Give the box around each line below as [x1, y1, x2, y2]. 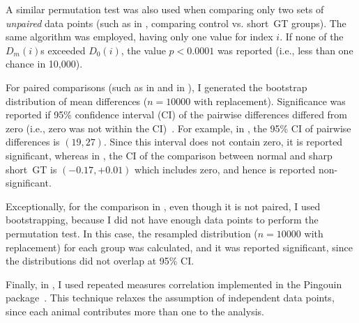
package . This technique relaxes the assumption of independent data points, [6, 290, 335, 305]
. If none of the [280, 29, 344, 44]
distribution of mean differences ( [6, 93, 148, 108]
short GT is [6, 161, 57, 176]
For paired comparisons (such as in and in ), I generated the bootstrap [6, 79, 307, 94]
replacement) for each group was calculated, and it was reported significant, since [6, 239, 353, 254]
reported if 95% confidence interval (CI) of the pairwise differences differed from [6, 107, 348, 122]
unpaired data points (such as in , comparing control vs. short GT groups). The [6, 15, 346, 30]
